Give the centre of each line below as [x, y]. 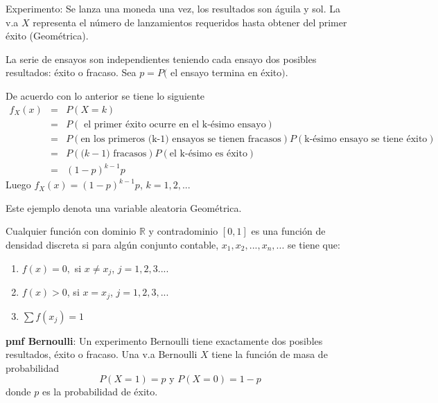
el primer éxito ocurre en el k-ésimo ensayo [175, 124]
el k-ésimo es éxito [208, 153]
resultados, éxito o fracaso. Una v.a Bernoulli [102, 354]
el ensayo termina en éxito [226, 72]
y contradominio [183, 231]
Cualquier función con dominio [71, 231]
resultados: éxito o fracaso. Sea [71, 72]
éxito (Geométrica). [47, 36]
